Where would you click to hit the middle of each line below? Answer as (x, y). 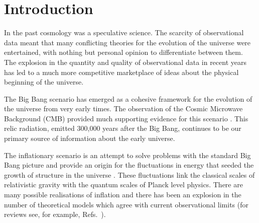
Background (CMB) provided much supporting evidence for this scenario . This (126, 118)
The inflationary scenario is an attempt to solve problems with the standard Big (127, 155)
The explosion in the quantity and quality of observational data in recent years (125, 62)
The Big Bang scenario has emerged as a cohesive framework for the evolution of (128, 98)
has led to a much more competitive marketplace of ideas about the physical (121, 72)
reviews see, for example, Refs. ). (55, 214)
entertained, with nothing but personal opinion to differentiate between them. (123, 52)
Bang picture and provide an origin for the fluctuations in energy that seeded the (129, 165)
